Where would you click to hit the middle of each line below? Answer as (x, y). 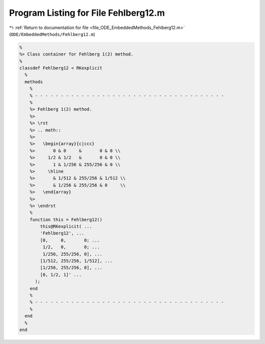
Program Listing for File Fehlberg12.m (87, 13)
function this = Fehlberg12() (66, 219)
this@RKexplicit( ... (66, 227)
